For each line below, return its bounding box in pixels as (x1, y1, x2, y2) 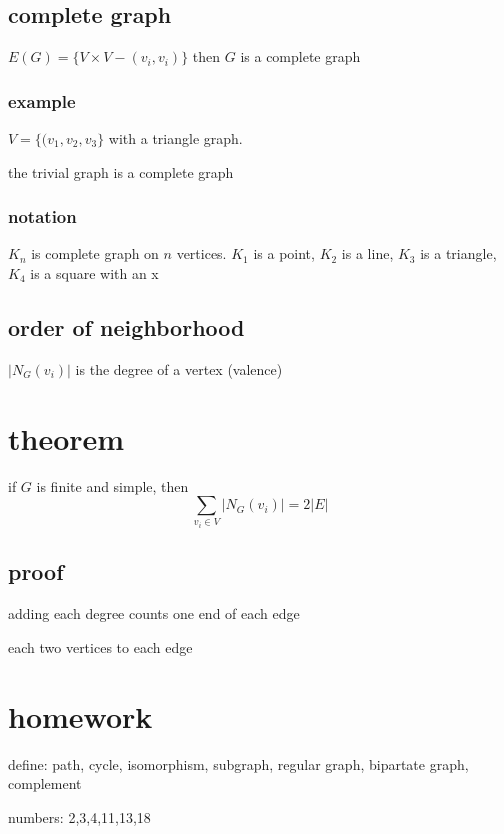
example (8, 88, 76, 113)
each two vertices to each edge (8, 636, 193, 657)
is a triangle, (420, 243, 497, 264)
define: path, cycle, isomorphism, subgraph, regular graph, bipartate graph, (8, 753, 469, 774)
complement (8, 773, 82, 794)
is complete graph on (31, 243, 159, 264)
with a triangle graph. (108, 128, 243, 149)
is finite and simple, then (36, 475, 189, 496)
